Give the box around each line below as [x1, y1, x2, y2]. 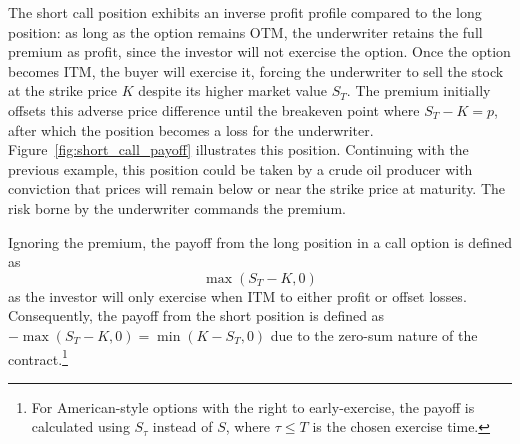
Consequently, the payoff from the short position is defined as [8, 305, 385, 326]
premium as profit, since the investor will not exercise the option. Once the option [8, 41, 511, 62]
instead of [152, 416, 213, 437]
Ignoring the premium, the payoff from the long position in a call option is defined [8, 231, 512, 252]
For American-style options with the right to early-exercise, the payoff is [31, 396, 475, 417]
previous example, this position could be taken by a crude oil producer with [8, 158, 473, 179]
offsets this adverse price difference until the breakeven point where [8, 99, 420, 120]
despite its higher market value [138, 80, 328, 101]
